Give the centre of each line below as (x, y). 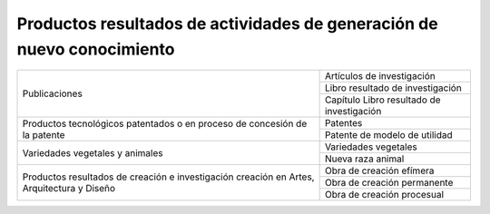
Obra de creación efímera (379, 170)
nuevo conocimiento (96, 49)
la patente (44, 134)
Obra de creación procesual (384, 195)
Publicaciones (53, 93)
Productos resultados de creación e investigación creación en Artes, (168, 177)
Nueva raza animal (364, 159)
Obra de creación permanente (389, 183)
